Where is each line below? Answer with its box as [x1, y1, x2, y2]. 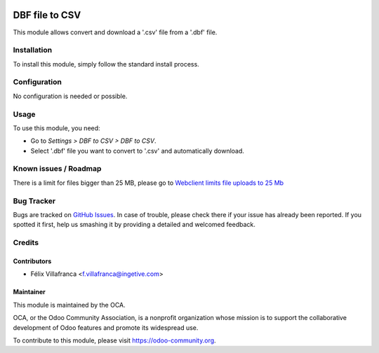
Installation [13, 46, 53, 55]
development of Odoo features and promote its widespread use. [13, 323, 199, 332]
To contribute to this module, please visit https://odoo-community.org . [13, 336, 217, 345]
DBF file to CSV [13, 9, 81, 21]
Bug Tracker [13, 196, 56, 206]
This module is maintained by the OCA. [13, 300, 126, 309]
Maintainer [13, 288, 46, 296]
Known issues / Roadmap [13, 164, 102, 174]
